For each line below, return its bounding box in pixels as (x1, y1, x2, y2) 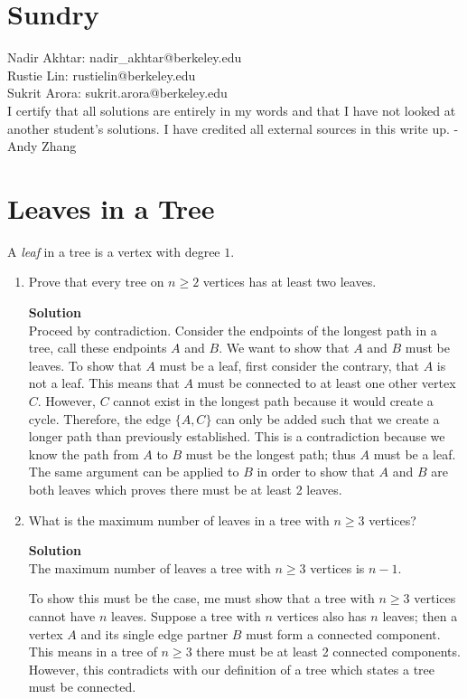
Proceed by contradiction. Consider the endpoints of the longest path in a (28, 320, 437, 339)
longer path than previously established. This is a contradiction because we (28, 427, 445, 446)
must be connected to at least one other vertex (197, 373, 456, 392)
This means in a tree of (28, 642, 157, 661)
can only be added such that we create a (216, 409, 440, 428)
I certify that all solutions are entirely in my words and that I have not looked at (7, 100, 456, 119)
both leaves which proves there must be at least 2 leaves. (28, 479, 342, 498)
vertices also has (276, 606, 367, 625)
